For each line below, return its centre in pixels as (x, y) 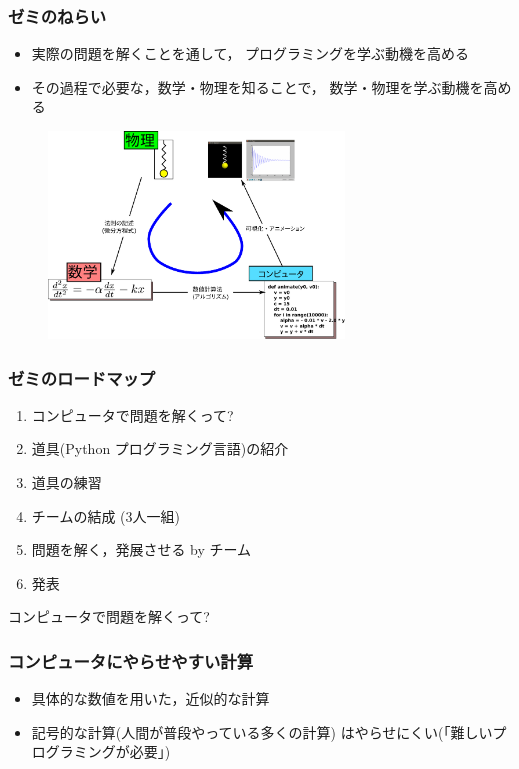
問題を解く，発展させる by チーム (141, 549)
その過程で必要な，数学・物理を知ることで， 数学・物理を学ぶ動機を (257, 86)
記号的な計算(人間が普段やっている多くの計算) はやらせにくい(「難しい (262, 731)
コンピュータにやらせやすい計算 (131, 660)
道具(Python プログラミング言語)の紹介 (160, 448)
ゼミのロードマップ (82, 377)
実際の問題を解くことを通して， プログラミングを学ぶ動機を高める (250, 53)
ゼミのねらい (57, 15)
